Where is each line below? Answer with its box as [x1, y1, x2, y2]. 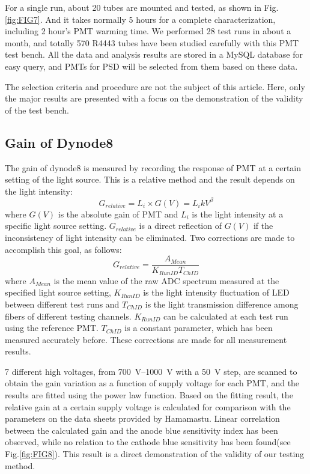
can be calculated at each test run [163, 309, 288, 322]
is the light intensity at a [192, 207, 284, 220]
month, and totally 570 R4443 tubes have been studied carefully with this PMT [5, 36, 299, 49]
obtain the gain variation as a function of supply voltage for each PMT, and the [5, 377, 300, 389]
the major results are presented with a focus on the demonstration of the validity [5, 92, 303, 105]
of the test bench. [5, 103, 70, 116]
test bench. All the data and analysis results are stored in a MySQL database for [5, 48, 303, 61]
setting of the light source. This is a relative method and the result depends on [5, 173, 295, 186]
